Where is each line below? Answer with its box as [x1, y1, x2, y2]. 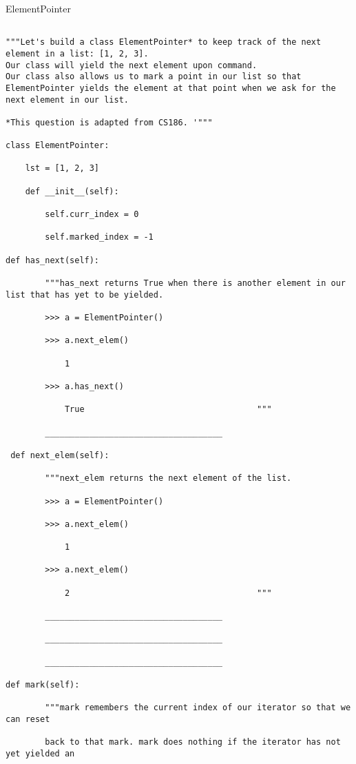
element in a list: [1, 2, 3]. [6, 48, 149, 59]
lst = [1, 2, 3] [25, 163, 100, 174]
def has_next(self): [6, 255, 100, 265]
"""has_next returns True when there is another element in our [45, 278, 346, 289]
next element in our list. [6, 94, 129, 105]
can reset [6, 714, 50, 724]
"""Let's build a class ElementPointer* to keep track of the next [6, 37, 322, 48]
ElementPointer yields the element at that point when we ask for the [6, 83, 336, 93]
